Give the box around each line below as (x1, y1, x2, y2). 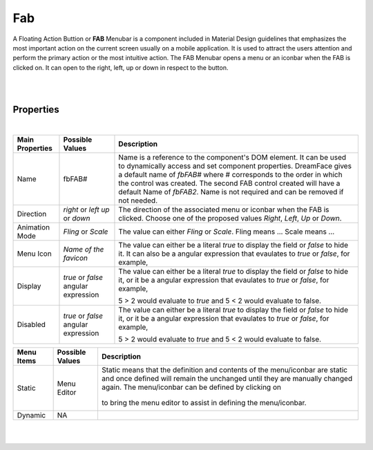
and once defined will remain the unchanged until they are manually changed (101, 373, 352, 383)
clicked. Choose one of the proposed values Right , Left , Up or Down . (118, 213, 342, 223)
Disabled (17, 319, 46, 329)
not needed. (118, 196, 158, 205)
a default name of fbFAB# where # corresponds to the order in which (118, 169, 343, 179)
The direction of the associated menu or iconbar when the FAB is (118, 205, 329, 214)
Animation (17, 222, 50, 232)
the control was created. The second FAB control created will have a (118, 178, 341, 188)
